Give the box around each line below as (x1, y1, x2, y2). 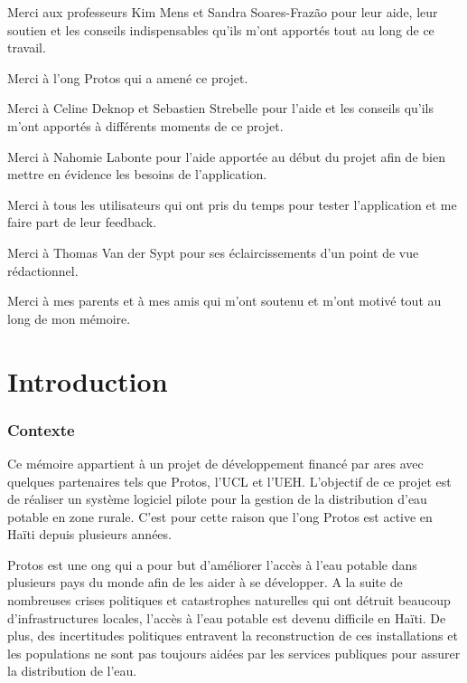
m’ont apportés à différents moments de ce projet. (7, 116, 284, 135)
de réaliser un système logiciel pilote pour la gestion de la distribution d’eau (7, 489, 427, 508)
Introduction (7, 362, 168, 399)
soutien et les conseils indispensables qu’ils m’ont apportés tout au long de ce (7, 20, 434, 39)
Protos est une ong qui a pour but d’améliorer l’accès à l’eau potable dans (7, 555, 417, 574)
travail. (7, 38, 46, 57)
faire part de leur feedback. (7, 213, 157, 232)
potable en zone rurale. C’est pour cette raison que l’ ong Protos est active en (7, 507, 433, 526)
